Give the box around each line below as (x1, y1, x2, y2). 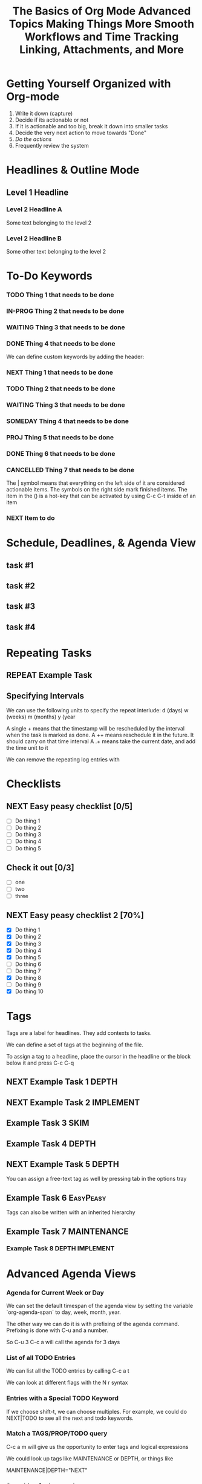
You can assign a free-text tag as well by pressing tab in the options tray (6, 1175, 187, 1183)
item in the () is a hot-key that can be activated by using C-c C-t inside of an (6, 492, 197, 500)
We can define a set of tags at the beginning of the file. (6, 1041, 144, 1048)
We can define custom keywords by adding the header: (6, 353, 145, 361)
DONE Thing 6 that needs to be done (6, 449, 116, 458)
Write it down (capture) (15, 110, 73, 117)
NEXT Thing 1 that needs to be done (6, 368, 114, 376)
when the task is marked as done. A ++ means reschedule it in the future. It (6, 731, 194, 739)
